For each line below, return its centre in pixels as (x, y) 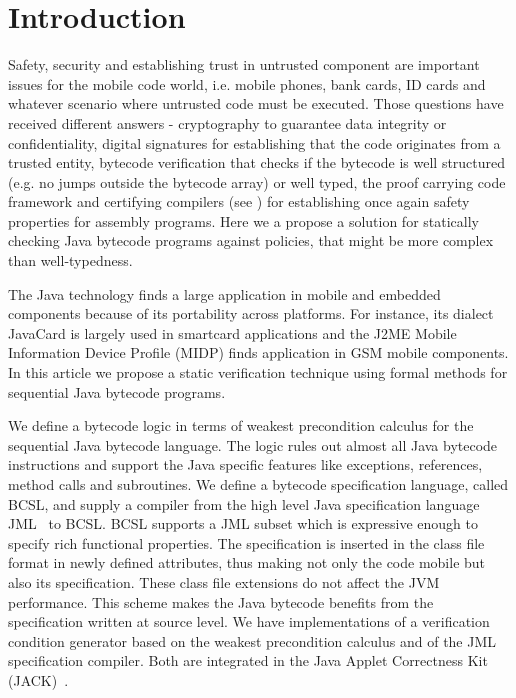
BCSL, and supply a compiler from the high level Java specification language (244, 503)
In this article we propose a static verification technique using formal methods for (258, 372)
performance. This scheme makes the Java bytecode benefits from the (221, 601)
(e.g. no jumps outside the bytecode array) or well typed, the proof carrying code (257, 181)
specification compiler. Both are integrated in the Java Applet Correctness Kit (248, 660)
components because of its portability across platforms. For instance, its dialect (251, 313)
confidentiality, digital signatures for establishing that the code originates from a (254, 142)
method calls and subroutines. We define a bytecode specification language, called (258, 484)
